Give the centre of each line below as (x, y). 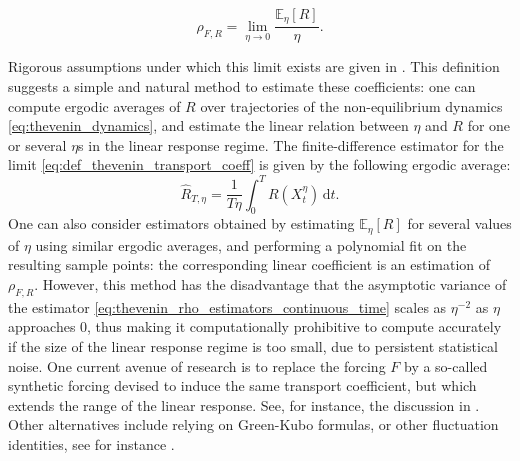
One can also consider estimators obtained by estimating (181, 223)
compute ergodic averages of (94, 105)
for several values (459, 223)
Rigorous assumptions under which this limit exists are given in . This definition (254, 66)
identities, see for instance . (91, 443)
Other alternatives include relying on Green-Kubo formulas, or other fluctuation (253, 424)
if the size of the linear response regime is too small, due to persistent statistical (253, 345)
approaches (42, 326)
